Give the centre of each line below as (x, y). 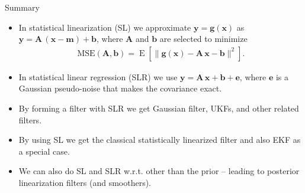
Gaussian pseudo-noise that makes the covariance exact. (120, 88)
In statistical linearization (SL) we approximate (105, 27)
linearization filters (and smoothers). (85, 182)
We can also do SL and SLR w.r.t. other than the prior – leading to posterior (159, 171)
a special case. (44, 151)
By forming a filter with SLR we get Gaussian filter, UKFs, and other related (159, 108)
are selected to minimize (203, 39)
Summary (22, 7)
